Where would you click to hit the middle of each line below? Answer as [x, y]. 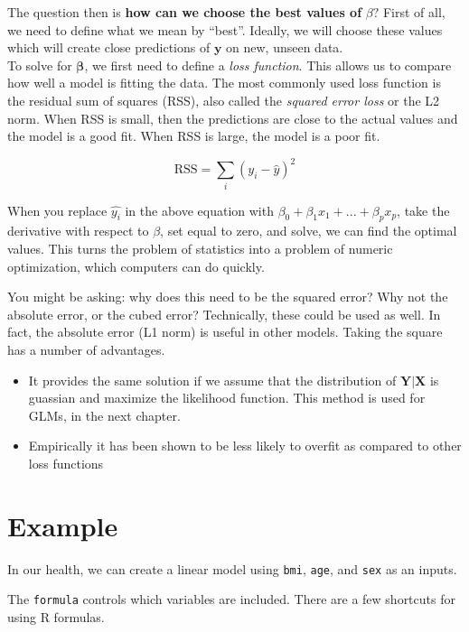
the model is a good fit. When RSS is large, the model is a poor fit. [194, 136]
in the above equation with [199, 210]
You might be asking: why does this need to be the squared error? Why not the [228, 297]
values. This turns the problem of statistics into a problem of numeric [200, 248]
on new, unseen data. [285, 47]
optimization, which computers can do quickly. [136, 266]
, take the [423, 210]
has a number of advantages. [86, 349]
